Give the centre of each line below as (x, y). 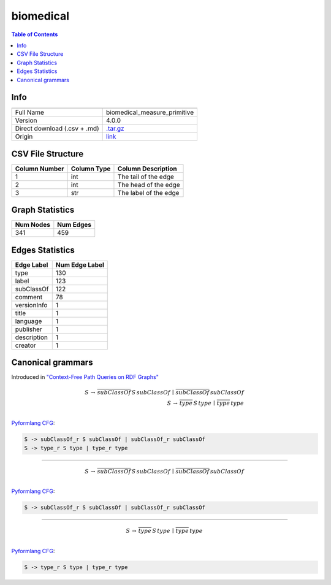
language (29, 321)
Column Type (91, 169)
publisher (29, 329)
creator (25, 345)
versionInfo (31, 305)
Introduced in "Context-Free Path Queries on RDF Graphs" (85, 377)
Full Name (29, 112)
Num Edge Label (80, 265)
